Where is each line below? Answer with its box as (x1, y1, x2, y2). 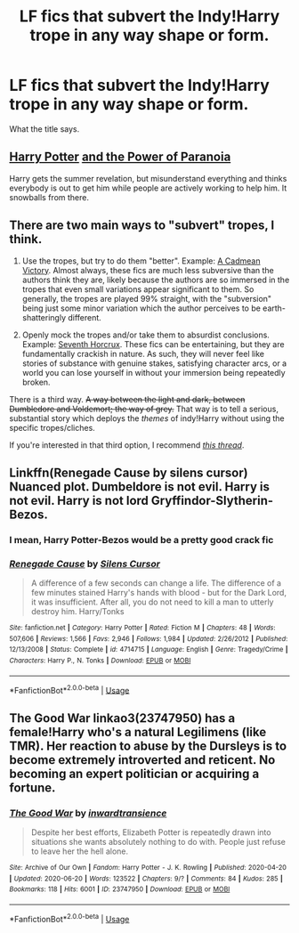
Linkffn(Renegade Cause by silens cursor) (9, 465, 248, 480)
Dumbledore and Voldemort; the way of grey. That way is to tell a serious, (9, 403, 279, 414)
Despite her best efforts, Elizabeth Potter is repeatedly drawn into (30, 827, 271, 838)
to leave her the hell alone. (30, 846, 129, 856)
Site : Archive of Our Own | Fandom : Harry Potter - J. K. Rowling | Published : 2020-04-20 (9, 864, 287, 872)
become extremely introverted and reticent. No (9, 752, 276, 767)
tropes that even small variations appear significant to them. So (21, 283, 255, 295)
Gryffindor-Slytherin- (150, 492, 274, 508)
